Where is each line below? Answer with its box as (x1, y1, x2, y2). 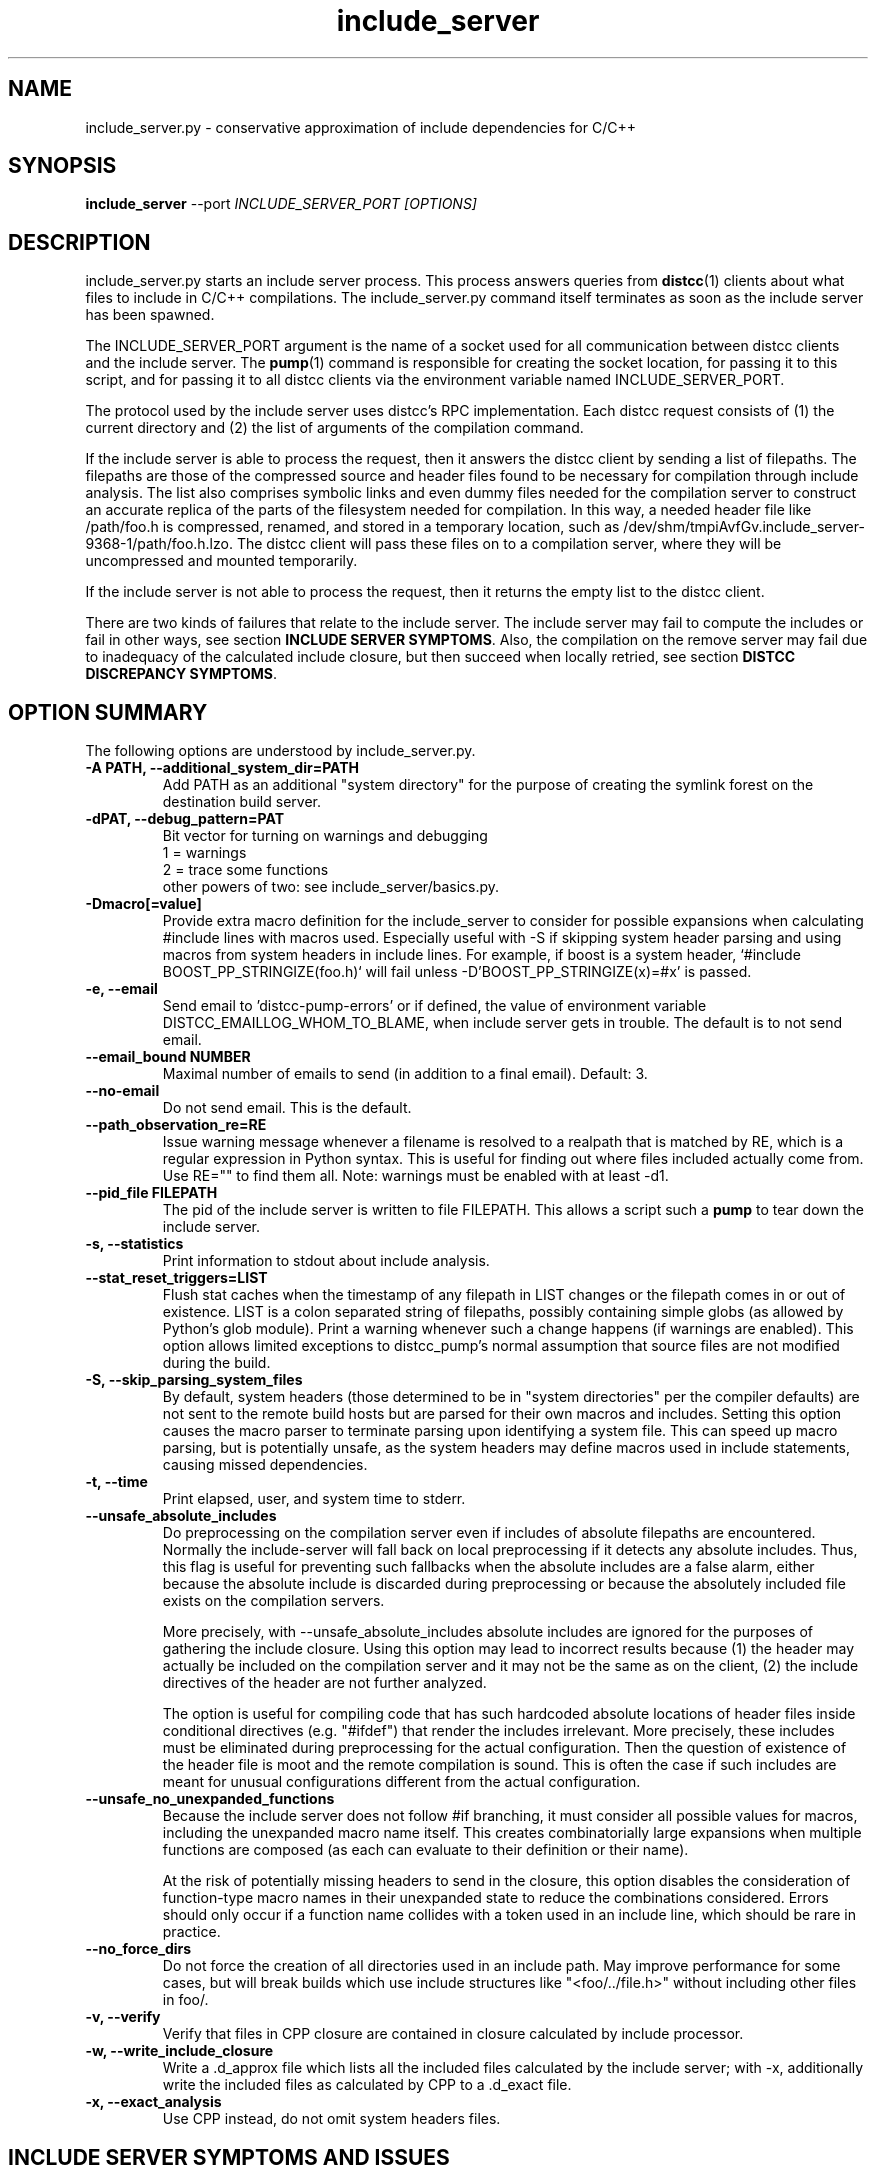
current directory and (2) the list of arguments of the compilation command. (85, 419, 584, 437)
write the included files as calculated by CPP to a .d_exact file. (162, 2076, 572, 2094)
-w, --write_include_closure (85, 2042, 274, 2060)
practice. (162, 1923, 221, 1941)
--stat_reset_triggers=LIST (85, 1269, 268, 1287)
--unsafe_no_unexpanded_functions (85, 1790, 335, 1808)
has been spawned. (85, 306, 215, 324)
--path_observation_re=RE (85, 1116, 267, 1134)
